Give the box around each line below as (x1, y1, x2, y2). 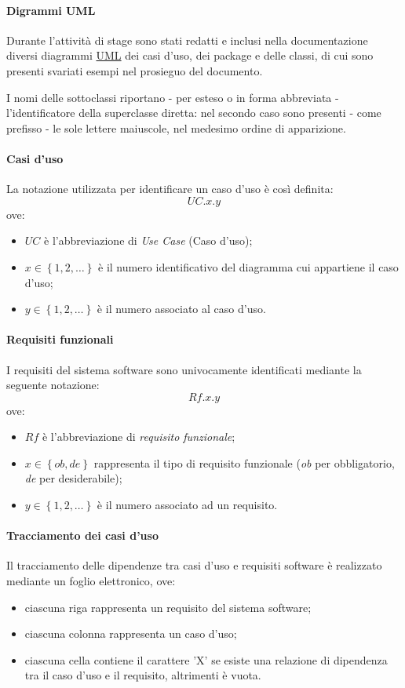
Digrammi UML (6, 2, 96, 18)
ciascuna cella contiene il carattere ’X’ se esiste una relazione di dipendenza (24, 651, 388, 668)
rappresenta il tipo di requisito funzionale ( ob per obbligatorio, (93, 454, 395, 471)
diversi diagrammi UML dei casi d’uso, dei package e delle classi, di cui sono (6, 47, 374, 64)
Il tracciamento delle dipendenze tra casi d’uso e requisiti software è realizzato (6, 557, 382, 573)
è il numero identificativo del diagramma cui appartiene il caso (98, 258, 399, 275)
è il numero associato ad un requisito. (97, 497, 278, 513)
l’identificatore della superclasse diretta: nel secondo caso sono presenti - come (6, 104, 381, 121)
